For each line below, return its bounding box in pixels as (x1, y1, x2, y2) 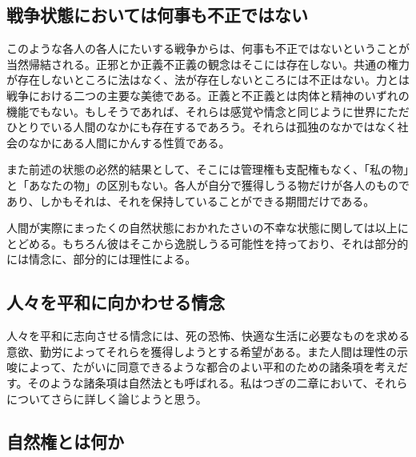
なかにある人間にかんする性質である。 (28, 134, 230, 150)
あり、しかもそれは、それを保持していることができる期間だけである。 (6, 192, 375, 209)
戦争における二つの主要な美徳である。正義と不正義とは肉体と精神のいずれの (6, 86, 410, 103)
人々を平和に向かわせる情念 (6, 290, 225, 315)
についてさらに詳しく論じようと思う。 (6, 390, 207, 407)
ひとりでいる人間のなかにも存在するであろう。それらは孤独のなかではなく (6, 118, 398, 135)
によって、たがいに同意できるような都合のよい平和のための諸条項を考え (17, 359, 397, 375)
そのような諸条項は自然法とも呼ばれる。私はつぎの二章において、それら (27, 374, 408, 391)
